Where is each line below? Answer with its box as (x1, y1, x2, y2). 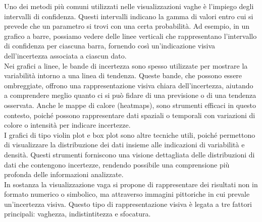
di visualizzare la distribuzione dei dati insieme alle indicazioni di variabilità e (4, 139, 245, 150)
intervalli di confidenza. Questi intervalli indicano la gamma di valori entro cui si (4, 11, 253, 21)
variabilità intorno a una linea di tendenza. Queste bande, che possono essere (4, 70, 242, 81)
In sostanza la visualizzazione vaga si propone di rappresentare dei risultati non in (4, 179, 258, 189)
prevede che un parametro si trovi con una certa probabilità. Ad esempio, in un (4, 21, 250, 31)
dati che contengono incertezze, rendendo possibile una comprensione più (4, 159, 230, 170)
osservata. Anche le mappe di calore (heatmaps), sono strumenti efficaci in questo (4, 99, 256, 110)
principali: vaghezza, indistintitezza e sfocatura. (4, 208, 151, 219)
